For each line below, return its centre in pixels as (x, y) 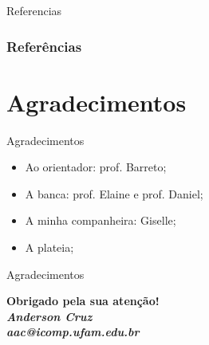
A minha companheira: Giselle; (101, 220)
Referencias (34, 10)
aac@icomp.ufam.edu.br (73, 332)
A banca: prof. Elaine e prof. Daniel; (114, 193)
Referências (44, 46)
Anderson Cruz (49, 316)
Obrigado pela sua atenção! (83, 301)
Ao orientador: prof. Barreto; (96, 167)
